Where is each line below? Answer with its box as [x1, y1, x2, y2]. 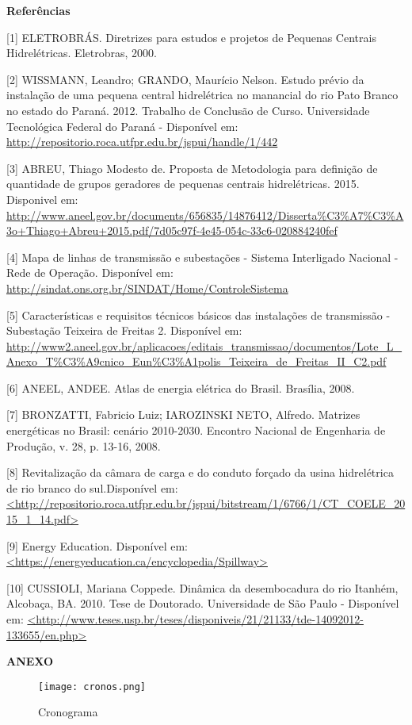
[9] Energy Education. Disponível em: [6, 537, 189, 554]
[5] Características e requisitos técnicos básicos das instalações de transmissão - [6, 306, 391, 323]
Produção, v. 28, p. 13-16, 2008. [6, 437, 161, 454]
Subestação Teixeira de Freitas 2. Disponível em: [6, 322, 242, 339]
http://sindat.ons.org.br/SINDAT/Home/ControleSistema [6, 279, 288, 296]
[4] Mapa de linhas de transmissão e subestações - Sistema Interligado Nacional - [6, 248, 399, 265]
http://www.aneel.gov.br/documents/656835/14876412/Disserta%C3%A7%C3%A [6, 206, 404, 223]
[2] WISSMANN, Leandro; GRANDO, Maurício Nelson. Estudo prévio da [6, 71, 364, 87]
